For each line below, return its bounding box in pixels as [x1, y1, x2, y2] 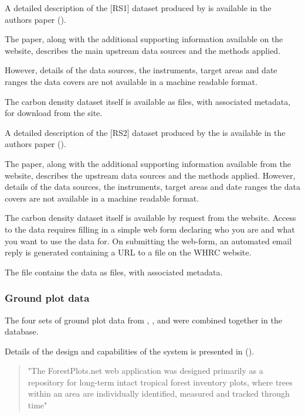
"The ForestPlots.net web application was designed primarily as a [28, 364, 263, 377]
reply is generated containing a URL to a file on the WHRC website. [5, 246, 252, 258]
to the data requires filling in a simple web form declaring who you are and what [5, 223, 295, 235]
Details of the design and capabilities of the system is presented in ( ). [5, 345, 255, 357]
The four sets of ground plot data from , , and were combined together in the [5, 313, 282, 326]
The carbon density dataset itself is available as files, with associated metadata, [5, 95, 291, 107]
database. [5, 325, 39, 337]
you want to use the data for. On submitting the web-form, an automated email [5, 234, 292, 247]
